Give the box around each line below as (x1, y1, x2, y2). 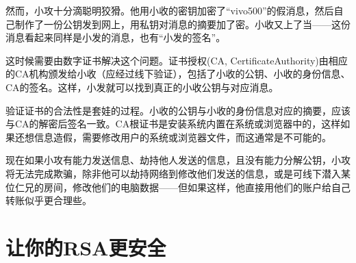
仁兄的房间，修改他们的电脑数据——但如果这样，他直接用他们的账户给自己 (14, 179, 351, 194)
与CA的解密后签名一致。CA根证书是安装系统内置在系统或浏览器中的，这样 (5, 116, 341, 131)
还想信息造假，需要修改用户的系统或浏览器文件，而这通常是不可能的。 (14, 129, 331, 144)
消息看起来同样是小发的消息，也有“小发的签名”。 (5, 30, 226, 45)
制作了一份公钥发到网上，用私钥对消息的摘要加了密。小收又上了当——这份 (14, 16, 351, 31)
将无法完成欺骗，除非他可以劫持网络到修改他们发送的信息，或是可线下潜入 (5, 166, 341, 180)
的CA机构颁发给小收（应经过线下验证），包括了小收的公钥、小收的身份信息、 (5, 66, 351, 81)
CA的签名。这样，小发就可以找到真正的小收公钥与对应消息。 (5, 79, 279, 94)
